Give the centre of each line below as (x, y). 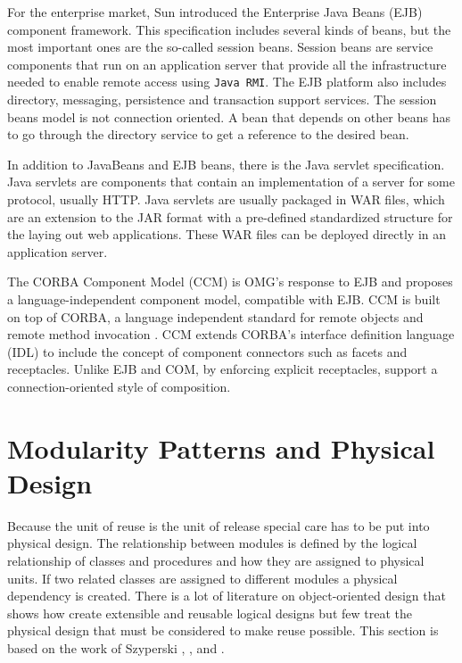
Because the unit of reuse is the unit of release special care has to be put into (219, 525)
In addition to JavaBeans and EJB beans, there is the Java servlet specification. (226, 164)
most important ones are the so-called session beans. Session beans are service (220, 47)
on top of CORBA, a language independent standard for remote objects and (215, 316)
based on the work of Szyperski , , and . (116, 648)
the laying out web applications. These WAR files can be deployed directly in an (227, 234)
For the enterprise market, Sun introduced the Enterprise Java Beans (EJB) (215, 12)
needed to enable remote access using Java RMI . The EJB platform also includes (227, 82)
